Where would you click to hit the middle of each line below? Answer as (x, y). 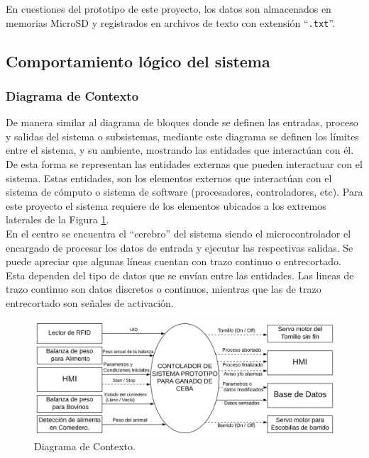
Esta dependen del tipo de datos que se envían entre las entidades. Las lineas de (180, 275)
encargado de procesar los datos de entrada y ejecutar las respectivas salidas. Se (180, 247)
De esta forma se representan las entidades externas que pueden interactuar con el (184, 164)
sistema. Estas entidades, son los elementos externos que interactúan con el (169, 178)
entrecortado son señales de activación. (90, 302)
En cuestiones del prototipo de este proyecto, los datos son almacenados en (169, 9)
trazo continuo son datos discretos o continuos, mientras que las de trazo (164, 289)
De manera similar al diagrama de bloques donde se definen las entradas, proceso (182, 122)
